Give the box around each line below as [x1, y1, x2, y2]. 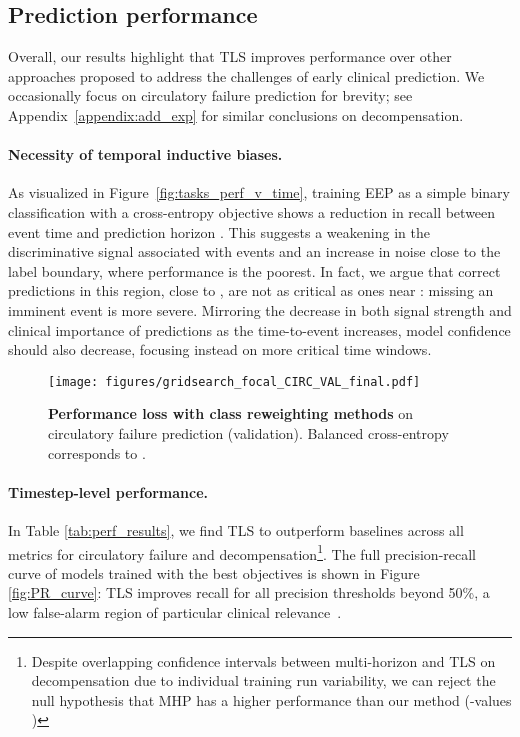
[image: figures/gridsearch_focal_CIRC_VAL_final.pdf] [48, 374, 421, 389]
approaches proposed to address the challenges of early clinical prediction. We [8, 65, 485, 86]
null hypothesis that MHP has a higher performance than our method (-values [31, 689, 512, 710]
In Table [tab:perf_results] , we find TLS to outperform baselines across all [8, 519, 464, 540]
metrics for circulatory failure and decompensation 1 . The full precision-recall [8, 540, 476, 564]
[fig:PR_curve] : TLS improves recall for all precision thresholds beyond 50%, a [8, 582, 490, 603]
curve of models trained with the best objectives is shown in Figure [8, 562, 420, 583]
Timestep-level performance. [8, 481, 209, 502]
